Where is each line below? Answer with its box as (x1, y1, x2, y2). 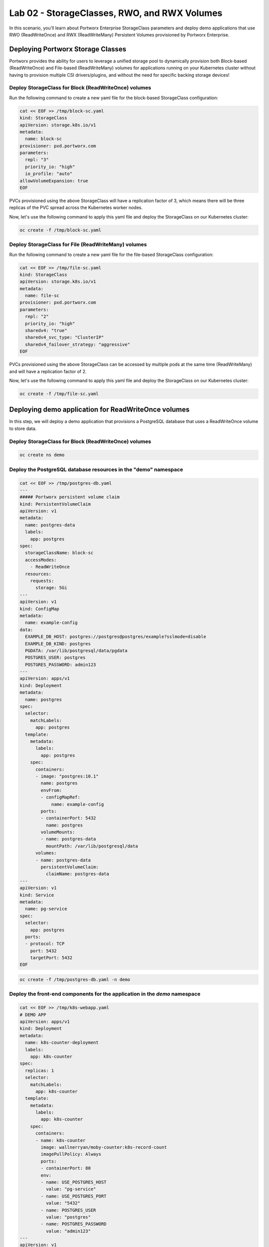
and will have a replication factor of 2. (9, 368, 87, 374)
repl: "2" (25, 314, 49, 319)
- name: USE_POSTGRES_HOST (40, 1179, 107, 1185)
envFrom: (40, 787, 62, 793)
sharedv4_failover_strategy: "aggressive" (25, 342, 131, 347)
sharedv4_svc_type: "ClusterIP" (25, 335, 104, 340)
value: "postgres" (45, 1214, 91, 1220)
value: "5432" (45, 1200, 81, 1206)
